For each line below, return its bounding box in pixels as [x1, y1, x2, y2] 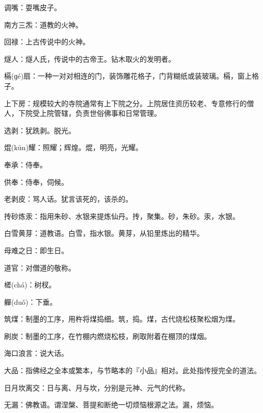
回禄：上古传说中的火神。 [4, 36, 90, 47]
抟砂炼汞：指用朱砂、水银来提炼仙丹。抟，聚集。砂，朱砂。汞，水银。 [4, 210, 240, 221]
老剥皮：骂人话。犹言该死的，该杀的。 [4, 193, 133, 204]
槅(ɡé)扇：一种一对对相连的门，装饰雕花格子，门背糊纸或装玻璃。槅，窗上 [4, 70, 252, 81]
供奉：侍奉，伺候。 [4, 176, 68, 187]
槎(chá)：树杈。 [4, 279, 56, 290]
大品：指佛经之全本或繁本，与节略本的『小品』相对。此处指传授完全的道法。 [4, 365, 261, 376]
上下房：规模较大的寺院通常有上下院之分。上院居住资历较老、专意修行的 [4, 98, 247, 108]
